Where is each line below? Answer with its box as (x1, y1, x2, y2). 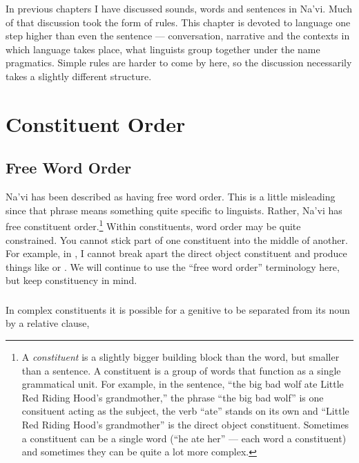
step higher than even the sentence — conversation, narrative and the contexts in (6, 28, 350, 43)
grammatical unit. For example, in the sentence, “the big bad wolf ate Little (21, 377, 344, 391)
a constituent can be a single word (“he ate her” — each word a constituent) (21, 431, 347, 445)
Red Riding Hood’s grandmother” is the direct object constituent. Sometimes (21, 417, 349, 432)
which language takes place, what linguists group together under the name (6, 41, 320, 56)
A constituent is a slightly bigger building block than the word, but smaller (21, 350, 340, 364)
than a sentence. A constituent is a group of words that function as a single (21, 363, 341, 377)
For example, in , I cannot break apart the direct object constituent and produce (6, 246, 347, 261)
